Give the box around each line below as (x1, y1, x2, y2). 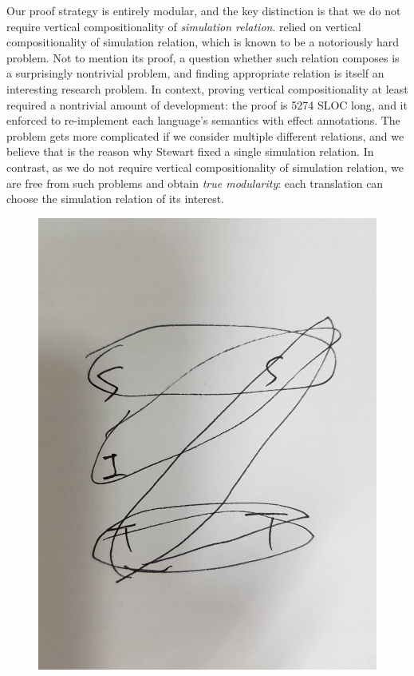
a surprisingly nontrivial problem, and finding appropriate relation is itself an (6, 65, 384, 82)
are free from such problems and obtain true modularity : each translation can (6, 174, 384, 191)
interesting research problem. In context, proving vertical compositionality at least (6, 80, 408, 97)
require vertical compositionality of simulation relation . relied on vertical (6, 18, 361, 34)
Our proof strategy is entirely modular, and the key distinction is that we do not (6, 2, 401, 18)
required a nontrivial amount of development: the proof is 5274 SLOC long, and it (6, 96, 408, 113)
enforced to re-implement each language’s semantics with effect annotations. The (6, 112, 400, 129)
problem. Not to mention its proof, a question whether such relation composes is (6, 49, 400, 66)
